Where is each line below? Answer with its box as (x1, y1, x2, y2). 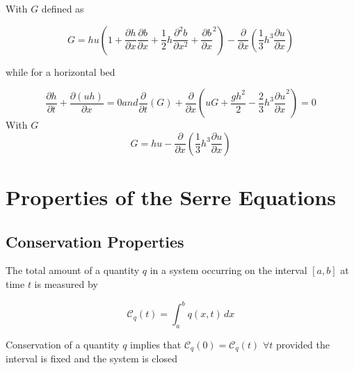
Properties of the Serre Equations (6, 182, 336, 211)
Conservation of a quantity (6, 337, 120, 351)
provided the (275, 337, 330, 351)
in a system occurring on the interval (150, 263, 307, 277)
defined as (41, 1, 84, 15)
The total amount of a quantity (6, 263, 140, 277)
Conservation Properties (6, 230, 184, 252)
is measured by (34, 276, 98, 291)
